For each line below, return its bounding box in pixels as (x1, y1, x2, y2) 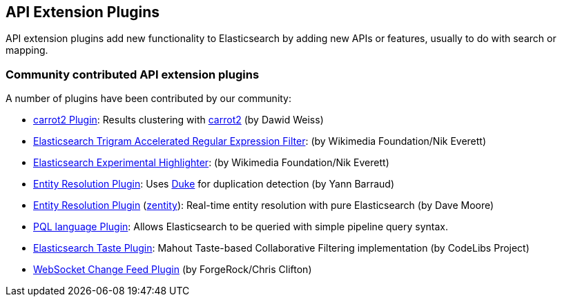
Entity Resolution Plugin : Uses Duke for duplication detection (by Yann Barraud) (33, 178, 395, 190)
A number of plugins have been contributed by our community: (6, 92, 292, 105)
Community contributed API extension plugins (6, 67, 260, 81)
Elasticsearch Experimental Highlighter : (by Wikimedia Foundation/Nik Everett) (33, 157, 389, 169)
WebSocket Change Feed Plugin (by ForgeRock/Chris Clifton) (33, 263, 312, 276)
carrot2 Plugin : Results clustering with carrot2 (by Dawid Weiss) (33, 114, 324, 126)
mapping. (6, 44, 48, 57)
